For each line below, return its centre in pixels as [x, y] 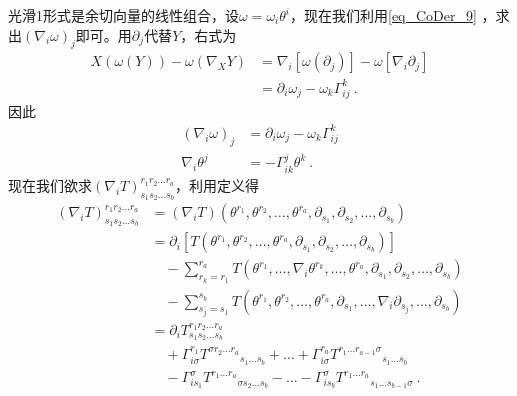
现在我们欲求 [50, 184]
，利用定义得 [217, 184]
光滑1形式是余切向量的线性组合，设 [123, 15]
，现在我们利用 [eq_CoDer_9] [383, 15]
